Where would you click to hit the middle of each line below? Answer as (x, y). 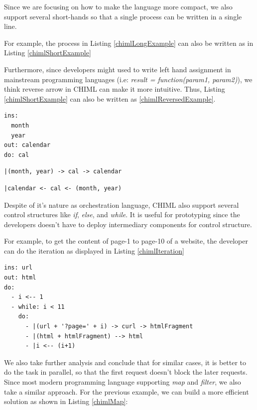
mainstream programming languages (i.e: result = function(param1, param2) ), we (128, 79)
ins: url (18, 268)
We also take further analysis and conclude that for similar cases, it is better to (125, 362)
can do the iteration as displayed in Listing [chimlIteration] (94, 250)
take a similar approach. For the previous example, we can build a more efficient (127, 391)
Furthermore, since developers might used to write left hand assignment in (118, 69)
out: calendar (27, 145)
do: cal (17, 155)
